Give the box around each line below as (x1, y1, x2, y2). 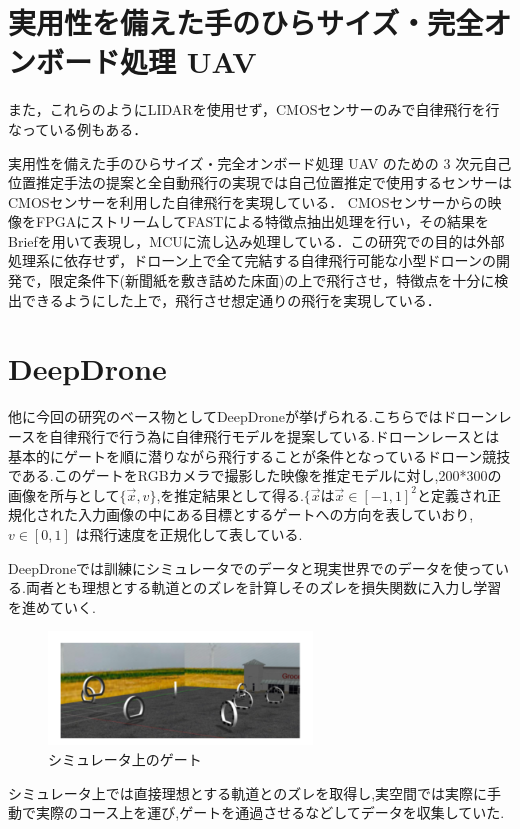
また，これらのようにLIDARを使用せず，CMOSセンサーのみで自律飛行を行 (8, 99, 500, 120)
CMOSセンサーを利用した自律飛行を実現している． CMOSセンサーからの (8, 191, 488, 212)
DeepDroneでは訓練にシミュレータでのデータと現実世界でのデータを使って (8, 557, 496, 578)
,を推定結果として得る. (156, 484, 304, 505)
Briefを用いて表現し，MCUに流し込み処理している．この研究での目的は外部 (8, 230, 505, 251)
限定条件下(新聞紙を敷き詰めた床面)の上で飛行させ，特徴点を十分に (49, 270, 495, 291)
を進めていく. (8, 596, 96, 617)
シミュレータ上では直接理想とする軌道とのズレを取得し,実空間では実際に (8, 782, 488, 803)
